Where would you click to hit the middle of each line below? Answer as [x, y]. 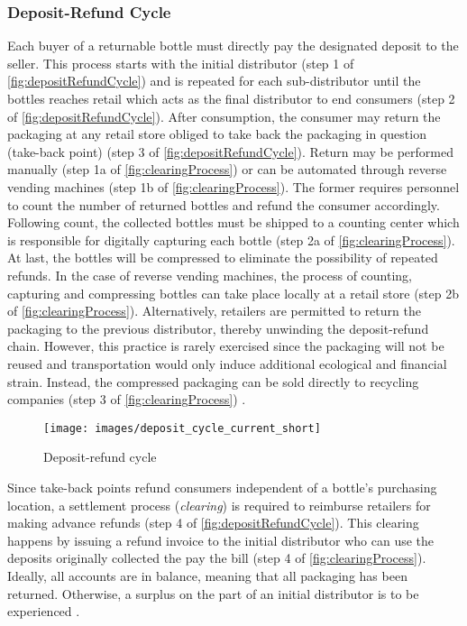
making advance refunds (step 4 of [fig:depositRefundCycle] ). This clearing [213, 523]
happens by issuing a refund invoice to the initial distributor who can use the [221, 540]
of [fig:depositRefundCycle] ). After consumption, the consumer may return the [224, 116]
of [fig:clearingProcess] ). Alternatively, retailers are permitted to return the [214, 311]
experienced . [44, 611]
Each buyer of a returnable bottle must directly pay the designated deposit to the [233, 46]
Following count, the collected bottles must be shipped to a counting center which [233, 222]
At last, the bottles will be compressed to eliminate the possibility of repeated [223, 258]
